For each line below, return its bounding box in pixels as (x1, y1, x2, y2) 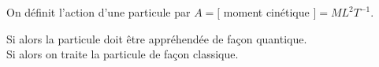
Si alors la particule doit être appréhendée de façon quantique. (6, 30, 307, 47)
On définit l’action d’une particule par (6, 4, 191, 20)
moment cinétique (223, 4, 310, 20)
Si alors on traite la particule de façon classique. (6, 46, 239, 62)
